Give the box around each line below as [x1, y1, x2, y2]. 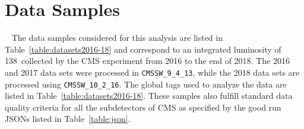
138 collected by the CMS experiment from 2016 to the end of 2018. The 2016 [5, 54, 290, 67]
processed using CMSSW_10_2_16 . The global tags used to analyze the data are [5, 78, 287, 90]
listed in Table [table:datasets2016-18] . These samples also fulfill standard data [5, 89, 293, 102]
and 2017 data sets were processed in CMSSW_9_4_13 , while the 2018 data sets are [5, 66, 300, 78]
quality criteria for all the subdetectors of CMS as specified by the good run [5, 101, 281, 113]
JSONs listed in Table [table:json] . [5, 112, 131, 125]
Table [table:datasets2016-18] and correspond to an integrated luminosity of [5, 43, 281, 55]
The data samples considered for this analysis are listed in [11, 31, 223, 44]
